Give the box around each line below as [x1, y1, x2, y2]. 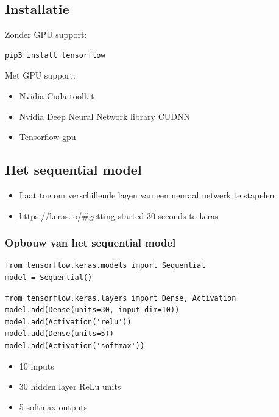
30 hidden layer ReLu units [19, 380, 121, 393]
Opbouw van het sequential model [5, 235, 176, 250]
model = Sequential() [5, 273, 93, 282]
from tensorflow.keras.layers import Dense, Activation [5, 293, 236, 303]
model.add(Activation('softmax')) [5, 341, 145, 350]
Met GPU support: [5, 69, 76, 82]
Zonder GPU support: [5, 28, 87, 41]
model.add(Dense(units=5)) [5, 329, 114, 338]
